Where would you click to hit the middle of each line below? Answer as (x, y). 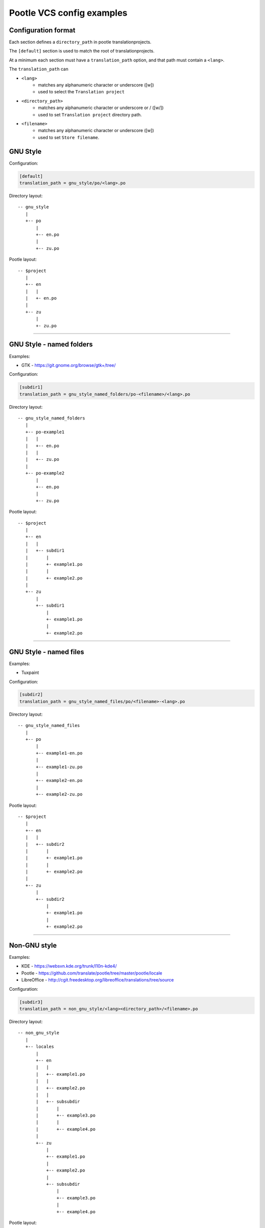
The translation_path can (39, 69)
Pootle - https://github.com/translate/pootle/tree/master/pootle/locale (92, 973)
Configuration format (42, 30)
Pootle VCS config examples (68, 13)
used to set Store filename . (69, 137)
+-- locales (40, 1047)
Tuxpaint (30, 672)
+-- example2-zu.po (59, 794)
